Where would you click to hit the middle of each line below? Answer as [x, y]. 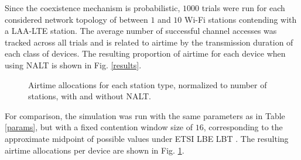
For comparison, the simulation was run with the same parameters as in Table [145, 115]
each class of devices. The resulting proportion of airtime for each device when [145, 53]
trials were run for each [243, 8]
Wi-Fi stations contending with [241, 19]
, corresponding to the [243, 127]
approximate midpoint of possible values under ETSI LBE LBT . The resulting [147, 138]
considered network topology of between [76, 19]
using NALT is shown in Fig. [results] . [73, 65]
